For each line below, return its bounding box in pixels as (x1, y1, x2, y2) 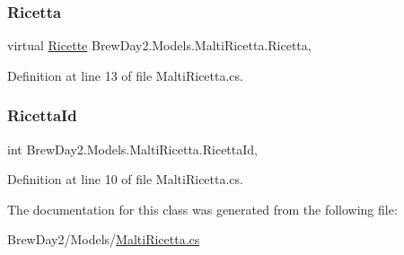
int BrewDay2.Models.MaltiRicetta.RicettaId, (7, 139, 258, 158)
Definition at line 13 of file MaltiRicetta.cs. (7, 66, 243, 84)
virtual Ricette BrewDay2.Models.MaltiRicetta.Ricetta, (7, 36, 312, 55)
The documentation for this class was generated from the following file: (7, 199, 398, 218)
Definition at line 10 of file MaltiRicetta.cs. (7, 170, 243, 189)
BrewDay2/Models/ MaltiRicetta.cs (7, 230, 200, 249)
